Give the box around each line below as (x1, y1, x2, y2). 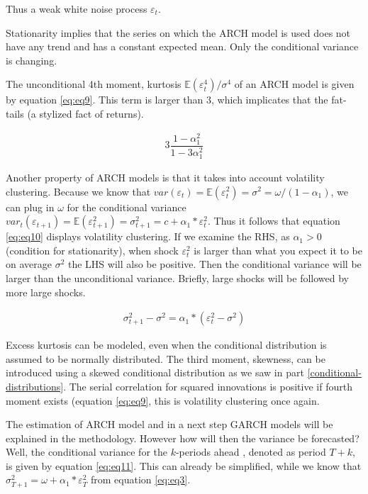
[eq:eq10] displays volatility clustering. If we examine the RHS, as (6, 229, 290, 244)
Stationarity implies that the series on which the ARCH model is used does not (6, 25, 351, 40)
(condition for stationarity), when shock (6, 242, 179, 257)
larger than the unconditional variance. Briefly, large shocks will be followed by (6, 270, 349, 285)
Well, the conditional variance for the (6, 444, 167, 459)
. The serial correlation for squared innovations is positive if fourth (63, 378, 352, 393)
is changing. (6, 52, 57, 67)
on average (6, 257, 52, 271)
